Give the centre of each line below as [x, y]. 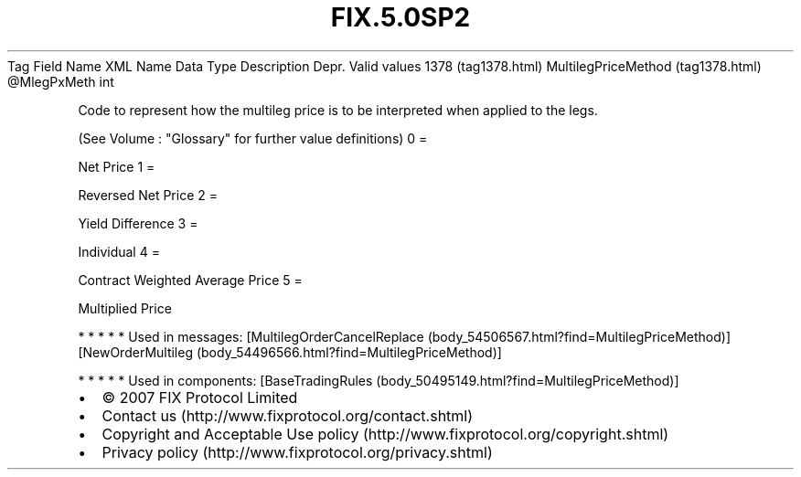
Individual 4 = [119, 251]
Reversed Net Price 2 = [148, 195]
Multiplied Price [125, 308]
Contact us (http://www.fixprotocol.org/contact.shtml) [288, 415]
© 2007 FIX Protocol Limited [200, 397]
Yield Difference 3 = [138, 223]
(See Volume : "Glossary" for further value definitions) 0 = [253, 138]
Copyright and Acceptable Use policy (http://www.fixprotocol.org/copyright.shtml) [385, 434]
